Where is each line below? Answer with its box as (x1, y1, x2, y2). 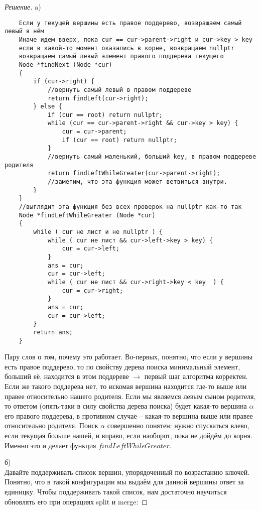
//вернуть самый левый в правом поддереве (47, 86, 192, 93)
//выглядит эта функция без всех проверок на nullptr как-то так (19, 203, 242, 211)
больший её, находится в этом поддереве (5, 371, 129, 381)
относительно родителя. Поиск (5, 420, 98, 431)
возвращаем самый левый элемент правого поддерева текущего (19, 53, 224, 60)
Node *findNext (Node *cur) (19, 61, 112, 68)
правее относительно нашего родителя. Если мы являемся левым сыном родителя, (5, 391, 256, 401)
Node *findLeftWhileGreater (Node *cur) (19, 211, 156, 219)
